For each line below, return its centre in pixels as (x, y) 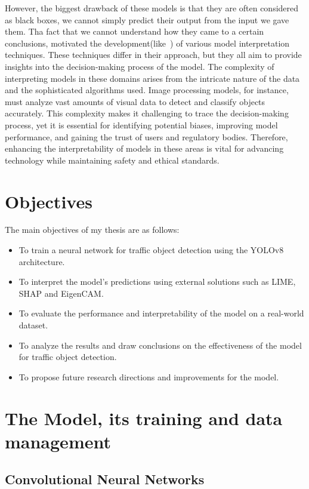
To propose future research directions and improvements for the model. (149, 376)
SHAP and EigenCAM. (61, 293)
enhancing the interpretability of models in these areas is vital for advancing (144, 148)
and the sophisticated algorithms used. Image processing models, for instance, (147, 90)
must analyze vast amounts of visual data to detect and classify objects (135, 101)
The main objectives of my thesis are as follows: (92, 230)
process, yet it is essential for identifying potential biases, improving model (141, 124)
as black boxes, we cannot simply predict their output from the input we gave (147, 19)
